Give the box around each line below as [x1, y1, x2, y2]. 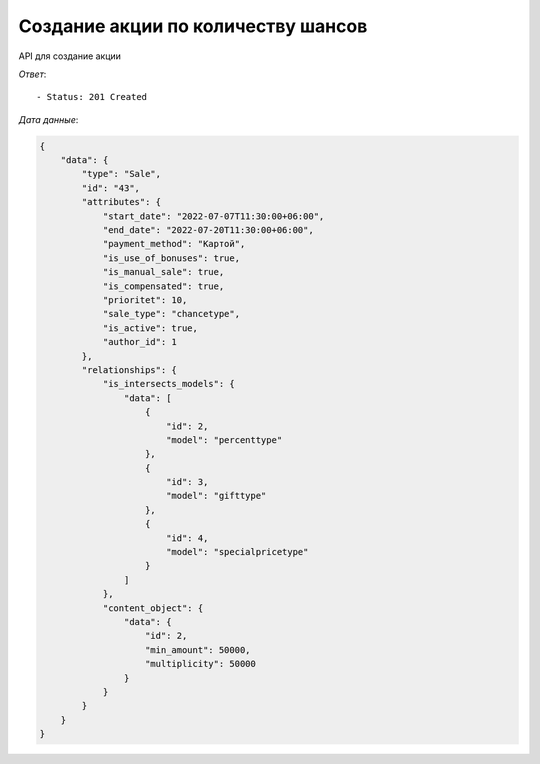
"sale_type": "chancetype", [102, 308, 240, 320]
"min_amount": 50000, [145, 644, 251, 655]
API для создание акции [18, 50, 122, 62]
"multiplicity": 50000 [145, 658, 257, 670]
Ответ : [18, 68, 47, 80]
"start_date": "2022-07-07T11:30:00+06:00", [102, 210, 325, 222]
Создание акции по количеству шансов [18, 15, 368, 37]
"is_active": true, [102, 322, 199, 334]
